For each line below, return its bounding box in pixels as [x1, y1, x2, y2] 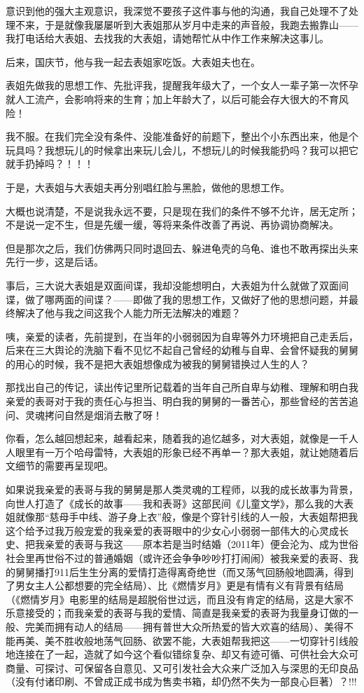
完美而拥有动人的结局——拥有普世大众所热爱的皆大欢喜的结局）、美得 [24, 619, 344, 633]
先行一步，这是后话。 [6, 254, 104, 269]
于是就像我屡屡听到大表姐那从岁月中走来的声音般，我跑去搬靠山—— [44, 17, 358, 32]
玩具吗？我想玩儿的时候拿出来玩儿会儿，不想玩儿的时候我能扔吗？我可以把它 [6, 142, 358, 157]
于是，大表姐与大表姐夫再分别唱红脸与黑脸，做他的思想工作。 [6, 179, 290, 194]
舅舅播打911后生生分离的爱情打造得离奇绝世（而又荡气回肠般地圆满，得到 [15, 564, 353, 579]
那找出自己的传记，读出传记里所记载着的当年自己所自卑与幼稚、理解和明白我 [6, 380, 358, 394]
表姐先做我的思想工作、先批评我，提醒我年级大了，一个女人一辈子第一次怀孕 [6, 78, 358, 92]
